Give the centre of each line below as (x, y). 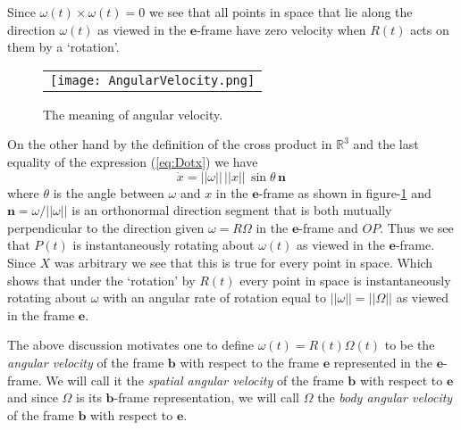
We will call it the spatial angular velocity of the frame (195, 380)
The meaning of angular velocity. (133, 114)
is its (89, 397)
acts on (430, 29)
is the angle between (109, 192)
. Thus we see (417, 227)
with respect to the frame (250, 362)
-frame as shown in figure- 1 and (345, 192)
